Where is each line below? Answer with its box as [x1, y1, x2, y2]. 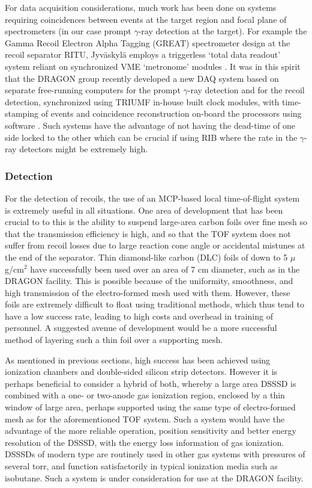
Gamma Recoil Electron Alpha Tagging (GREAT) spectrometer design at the [5, 36, 290, 49]
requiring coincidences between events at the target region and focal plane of [5, 13, 287, 25]
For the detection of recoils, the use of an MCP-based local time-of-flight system [5, 191, 300, 204]
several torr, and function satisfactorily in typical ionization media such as [5, 460, 278, 472]
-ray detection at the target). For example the [138, 25, 307, 37]
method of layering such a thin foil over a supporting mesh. [5, 333, 223, 346]
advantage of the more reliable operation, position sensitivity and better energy [5, 424, 296, 437]
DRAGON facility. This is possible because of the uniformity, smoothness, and [5, 274, 293, 287]
